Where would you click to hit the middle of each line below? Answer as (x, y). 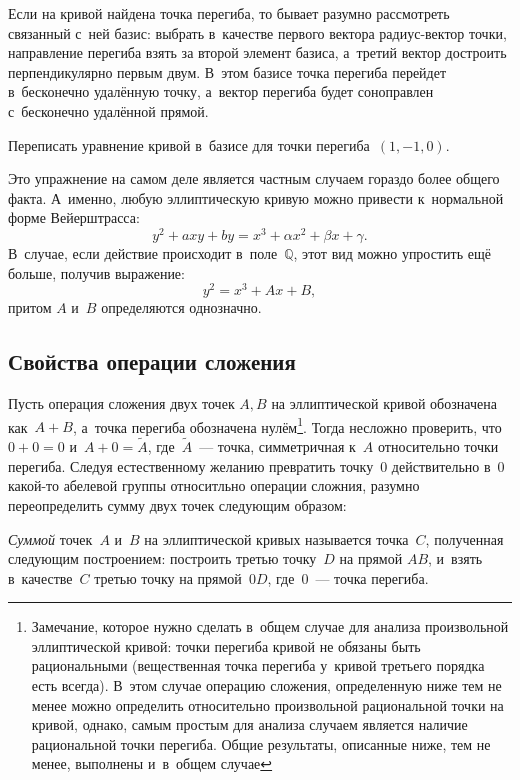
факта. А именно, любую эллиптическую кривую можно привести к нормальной (256, 197)
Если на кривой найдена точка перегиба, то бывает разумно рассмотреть (229, 13)
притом (30, 307)
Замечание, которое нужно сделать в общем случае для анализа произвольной (270, 626)
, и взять (455, 558)
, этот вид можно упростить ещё (392, 253)
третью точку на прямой (168, 577)
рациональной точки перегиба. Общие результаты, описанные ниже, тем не (261, 743)
